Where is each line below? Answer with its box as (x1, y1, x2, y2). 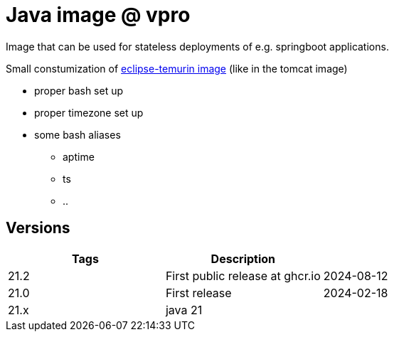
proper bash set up (34, 84, 124, 97)
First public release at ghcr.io (165, 268, 321, 283)
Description (211, 251, 276, 266)
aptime (63, 150, 95, 163)
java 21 (165, 302, 203, 317)
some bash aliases (34, 128, 121, 141)
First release (165, 285, 232, 300)
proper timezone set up (34, 106, 144, 119)
